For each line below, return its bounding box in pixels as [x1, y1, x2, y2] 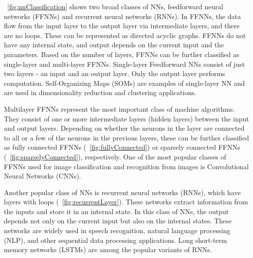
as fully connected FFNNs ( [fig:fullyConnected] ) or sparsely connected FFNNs [4, 142, 240, 152]
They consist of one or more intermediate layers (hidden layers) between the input [4, 113, 249, 123]
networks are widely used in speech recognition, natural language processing [4, 225, 231, 236]
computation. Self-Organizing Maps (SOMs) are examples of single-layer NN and [4, 78, 245, 88]
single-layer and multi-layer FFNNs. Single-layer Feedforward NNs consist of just [4, 59, 245, 69]
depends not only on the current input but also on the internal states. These [4, 216, 232, 226]
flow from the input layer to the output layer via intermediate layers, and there [4, 20, 240, 31]
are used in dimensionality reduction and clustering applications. [4, 87, 197, 98]
